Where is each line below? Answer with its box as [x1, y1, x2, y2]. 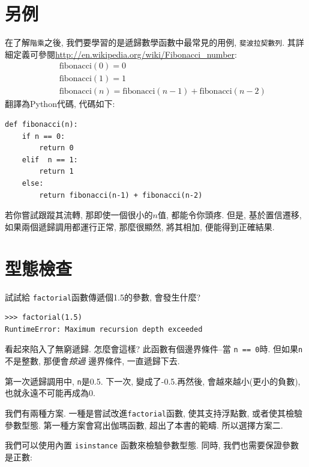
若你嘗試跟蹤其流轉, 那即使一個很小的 [5, 209, 153, 221]
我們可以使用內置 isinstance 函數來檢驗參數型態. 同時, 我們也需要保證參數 [5, 439, 299, 451]
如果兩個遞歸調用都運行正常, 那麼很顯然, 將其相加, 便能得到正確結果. [5, 220, 275, 233]
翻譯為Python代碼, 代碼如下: [5, 97, 115, 110]
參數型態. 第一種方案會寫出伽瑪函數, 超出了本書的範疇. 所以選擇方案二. [5, 418, 283, 431]
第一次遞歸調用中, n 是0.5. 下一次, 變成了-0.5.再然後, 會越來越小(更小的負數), [5, 374, 301, 387]
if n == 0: [22, 132, 65, 141]
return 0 [39, 144, 74, 153]
